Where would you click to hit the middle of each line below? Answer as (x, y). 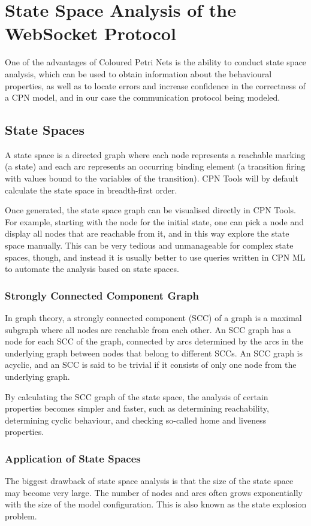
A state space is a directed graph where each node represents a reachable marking (155, 154)
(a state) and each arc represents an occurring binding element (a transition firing (155, 166)
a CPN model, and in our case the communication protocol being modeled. (143, 97)
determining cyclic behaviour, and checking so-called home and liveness (136, 420)
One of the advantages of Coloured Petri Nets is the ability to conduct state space (156, 62)
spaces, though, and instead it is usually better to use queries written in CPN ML (155, 257)
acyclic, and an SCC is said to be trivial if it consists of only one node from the (151, 365)
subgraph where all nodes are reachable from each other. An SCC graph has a (148, 329)
